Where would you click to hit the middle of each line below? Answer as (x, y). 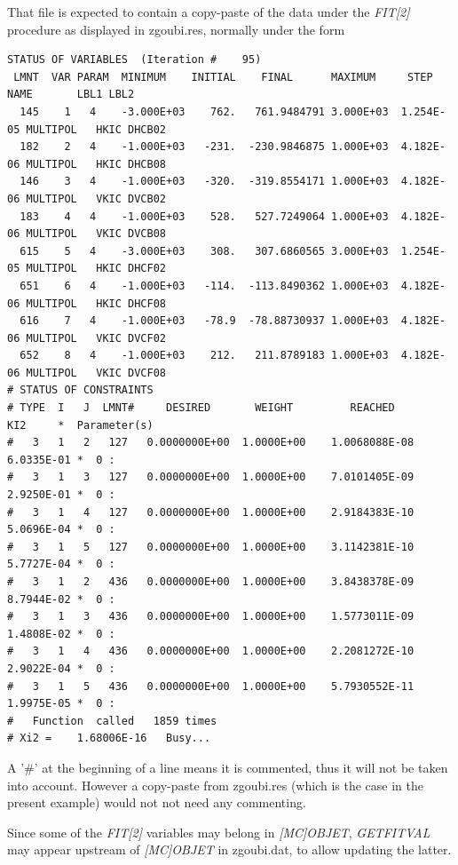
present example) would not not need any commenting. (157, 802)
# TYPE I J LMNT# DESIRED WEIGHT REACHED (201, 408)
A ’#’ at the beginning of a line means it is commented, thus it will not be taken (228, 767)
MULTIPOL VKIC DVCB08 (96, 234)
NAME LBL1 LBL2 (71, 95)
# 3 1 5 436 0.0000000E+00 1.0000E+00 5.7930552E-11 (211, 686)
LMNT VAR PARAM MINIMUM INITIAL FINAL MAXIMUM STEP (223, 77)
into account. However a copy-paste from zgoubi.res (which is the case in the (215, 785)
